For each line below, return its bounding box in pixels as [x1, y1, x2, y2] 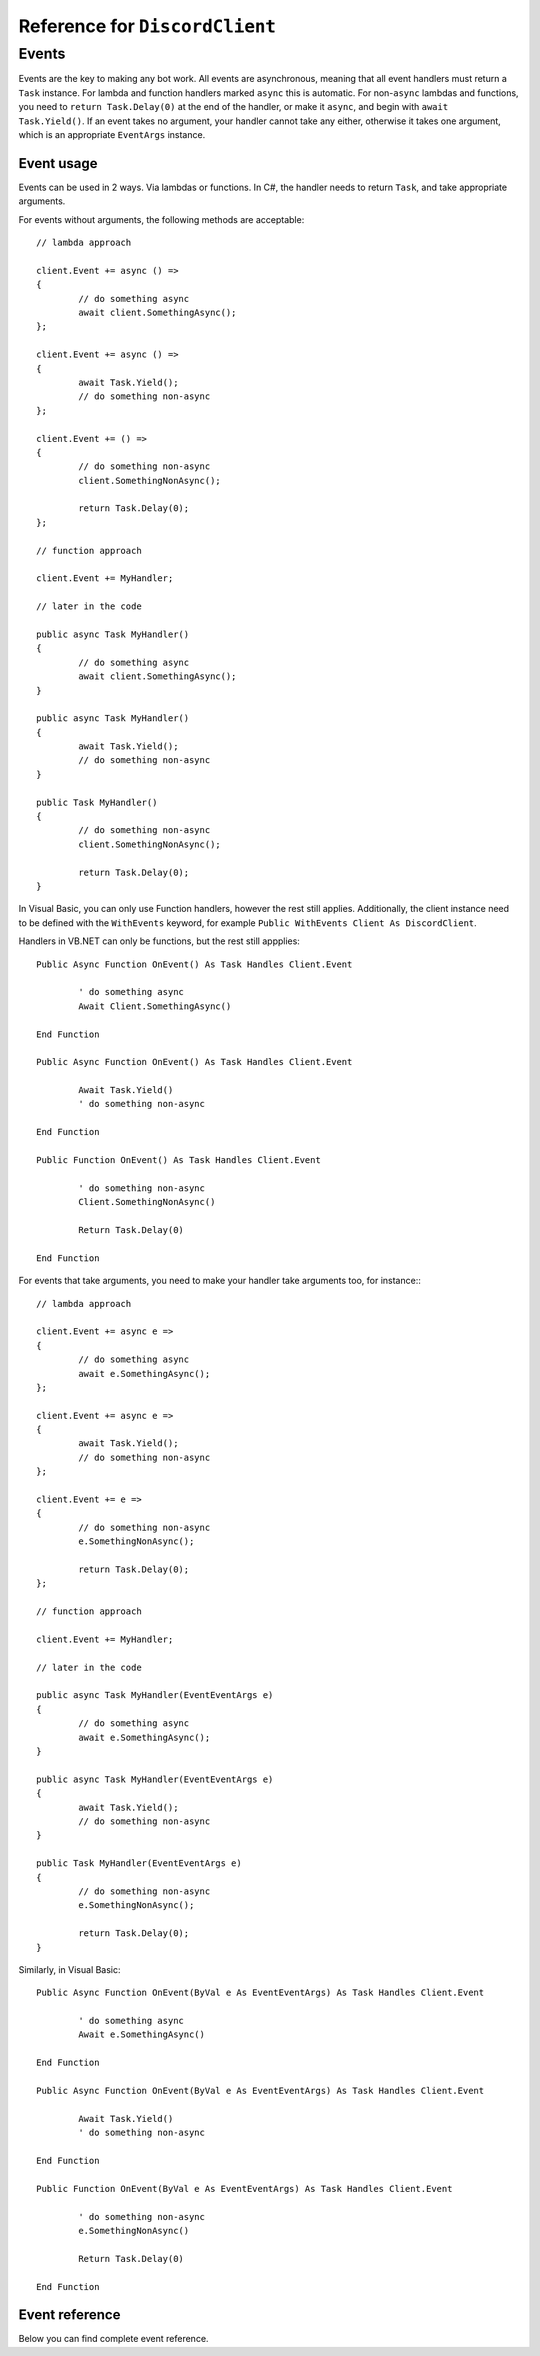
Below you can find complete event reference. [18, 2333, 209, 2345]
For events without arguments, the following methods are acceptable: [18, 213, 305, 225]
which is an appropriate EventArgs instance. [18, 128, 206, 140]
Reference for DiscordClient [18, 15, 277, 37]
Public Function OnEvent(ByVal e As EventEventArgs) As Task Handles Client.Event [36, 2183, 453, 2194]
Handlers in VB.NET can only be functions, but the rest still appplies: [18, 935, 300, 947]
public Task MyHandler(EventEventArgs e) [36, 1858, 242, 1869]
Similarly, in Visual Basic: [18, 1963, 121, 1975]
